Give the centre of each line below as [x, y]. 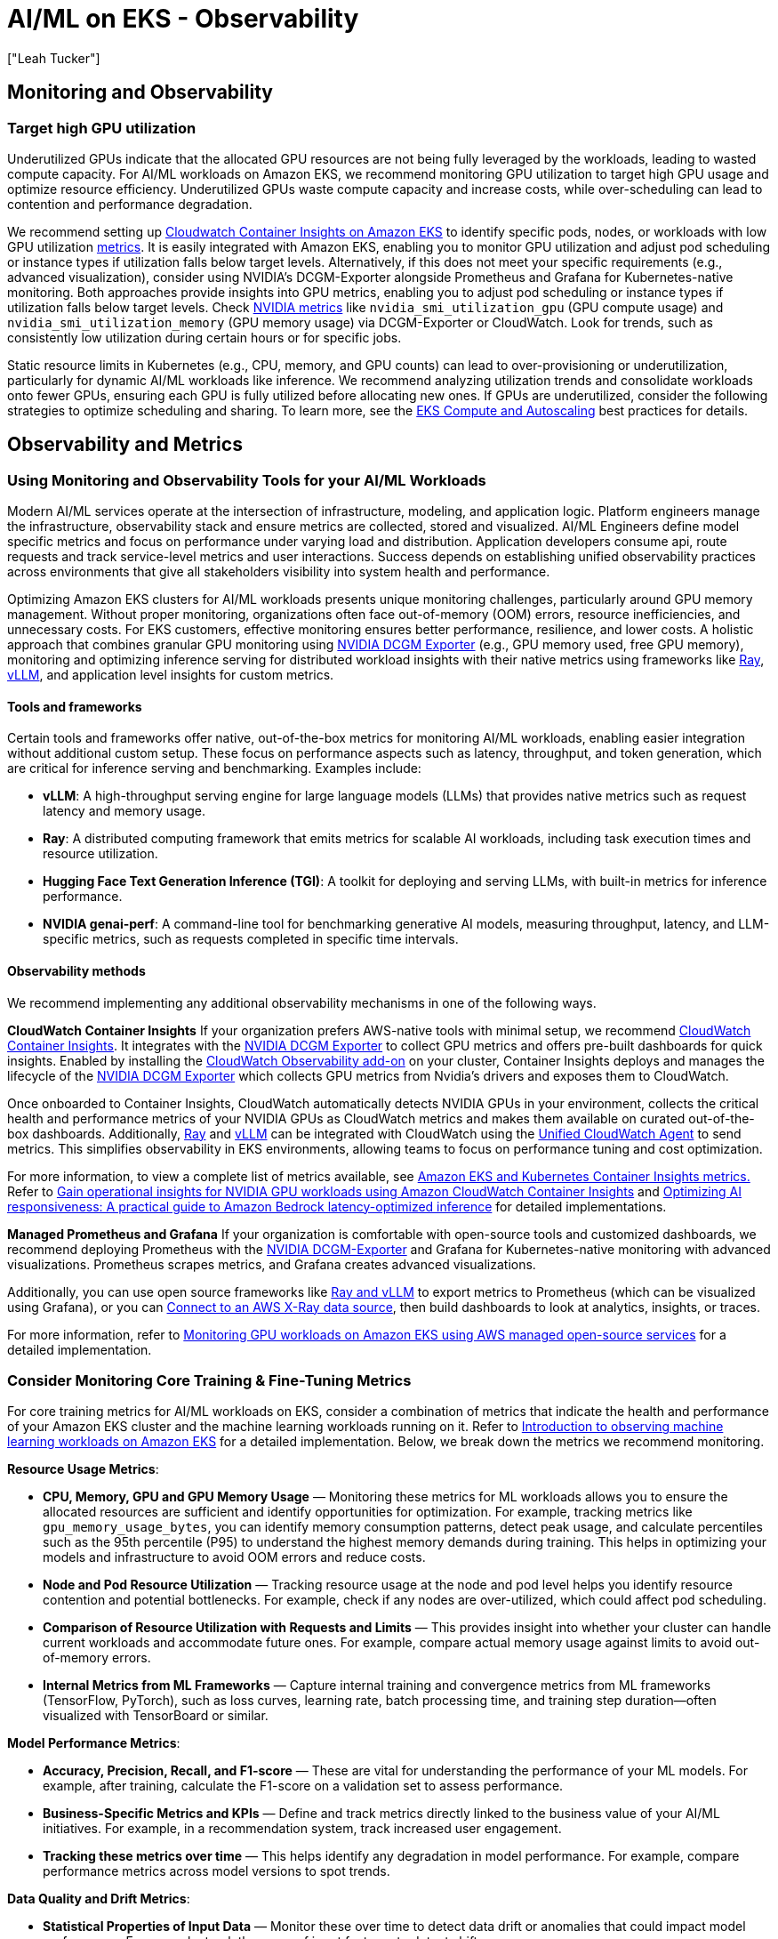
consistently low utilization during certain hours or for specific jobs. [205, 337]
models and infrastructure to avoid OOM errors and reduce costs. [234, 1557]
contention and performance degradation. [130, 204]
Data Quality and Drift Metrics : [99, 1899]
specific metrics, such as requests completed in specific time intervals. [251, 939]
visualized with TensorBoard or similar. [156, 1716]
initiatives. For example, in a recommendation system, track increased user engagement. [302, 1829]
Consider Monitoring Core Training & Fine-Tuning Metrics [209, 1380]
